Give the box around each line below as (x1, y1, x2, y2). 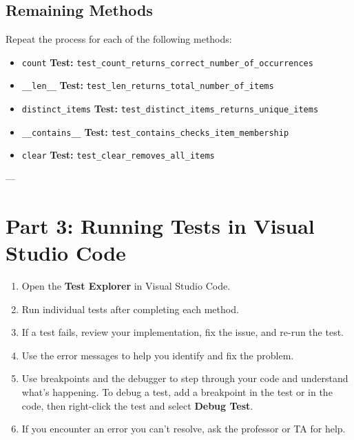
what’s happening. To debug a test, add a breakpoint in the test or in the (21, 384, 333, 399)
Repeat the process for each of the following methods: (6, 32, 232, 46)
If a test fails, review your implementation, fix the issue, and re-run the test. (21, 325, 344, 339)
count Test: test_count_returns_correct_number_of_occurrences (21, 54, 313, 69)
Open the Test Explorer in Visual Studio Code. (21, 278, 231, 292)
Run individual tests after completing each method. (21, 301, 239, 316)
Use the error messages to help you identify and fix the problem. (21, 348, 294, 362)
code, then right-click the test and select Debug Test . (21, 398, 253, 412)
